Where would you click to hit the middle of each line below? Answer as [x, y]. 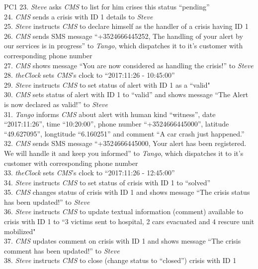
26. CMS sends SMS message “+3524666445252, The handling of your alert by [124, 36]
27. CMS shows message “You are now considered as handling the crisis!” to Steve [129, 65]
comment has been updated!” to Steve [62, 250]
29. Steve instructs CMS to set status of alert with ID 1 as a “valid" [107, 84]
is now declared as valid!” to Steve [56, 104]
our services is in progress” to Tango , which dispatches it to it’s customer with [124, 46]
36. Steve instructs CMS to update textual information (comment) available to [124, 211]
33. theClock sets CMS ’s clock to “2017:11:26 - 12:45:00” [89, 173]
